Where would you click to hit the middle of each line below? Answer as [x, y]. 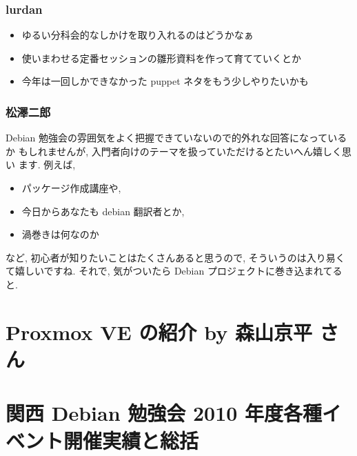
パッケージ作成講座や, [71, 188]
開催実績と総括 [131, 440]
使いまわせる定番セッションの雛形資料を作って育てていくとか [162, 58]
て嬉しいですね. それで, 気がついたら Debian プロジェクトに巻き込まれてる [174, 271]
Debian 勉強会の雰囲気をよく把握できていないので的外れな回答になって [167, 138]
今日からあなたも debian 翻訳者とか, [103, 211]
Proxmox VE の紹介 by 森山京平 [159, 331]
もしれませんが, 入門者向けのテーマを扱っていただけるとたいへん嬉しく [180, 151]
